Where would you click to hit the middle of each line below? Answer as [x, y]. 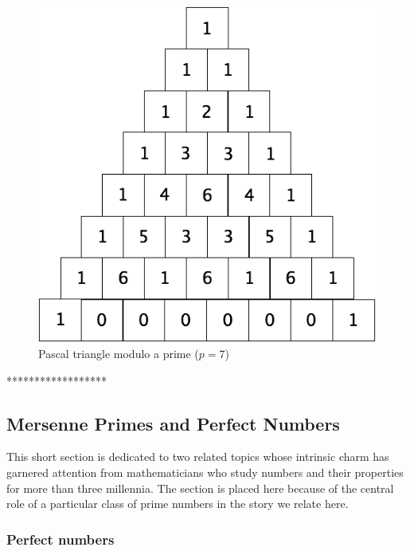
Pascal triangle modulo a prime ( [119, 353]
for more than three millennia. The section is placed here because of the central [200, 488]
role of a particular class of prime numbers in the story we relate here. [178, 504]
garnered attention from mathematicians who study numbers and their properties [205, 472]
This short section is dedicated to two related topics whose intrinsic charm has [198, 457]
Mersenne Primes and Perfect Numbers [173, 423]
